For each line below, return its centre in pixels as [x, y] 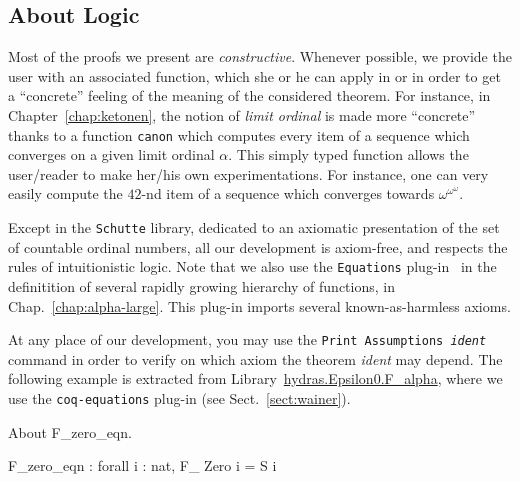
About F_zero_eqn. [70, 431]
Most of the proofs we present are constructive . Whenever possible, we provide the [260, 56]
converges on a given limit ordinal [111, 154]
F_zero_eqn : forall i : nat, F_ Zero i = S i [142, 465]
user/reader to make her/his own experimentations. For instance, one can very [248, 173]
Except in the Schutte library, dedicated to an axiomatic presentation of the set [254, 227]
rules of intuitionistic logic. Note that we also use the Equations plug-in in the [252, 266]
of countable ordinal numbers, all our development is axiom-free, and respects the [258, 246]
